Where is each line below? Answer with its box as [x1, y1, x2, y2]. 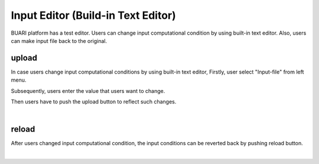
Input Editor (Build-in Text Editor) [11, 9, 177, 22]
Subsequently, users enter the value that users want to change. [11, 87, 165, 94]
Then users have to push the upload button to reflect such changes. [11, 98, 177, 105]
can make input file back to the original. [11, 37, 108, 44]
